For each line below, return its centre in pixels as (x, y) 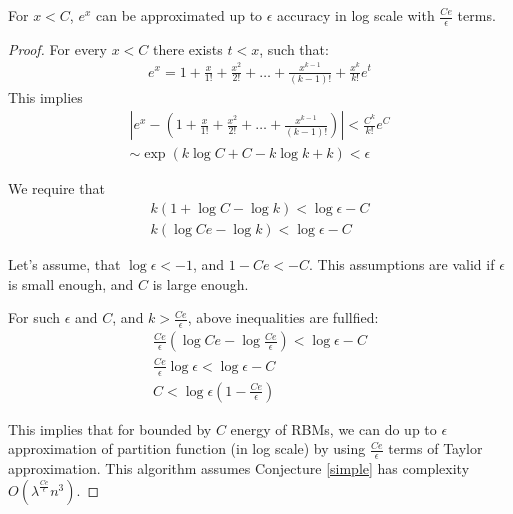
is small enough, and (71, 283)
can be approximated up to (179, 15)
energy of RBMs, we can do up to (333, 428)
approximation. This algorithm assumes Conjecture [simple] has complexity (239, 468)
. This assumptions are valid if (402, 264)
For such (34, 317)
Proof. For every (57, 48)
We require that (56, 188)
